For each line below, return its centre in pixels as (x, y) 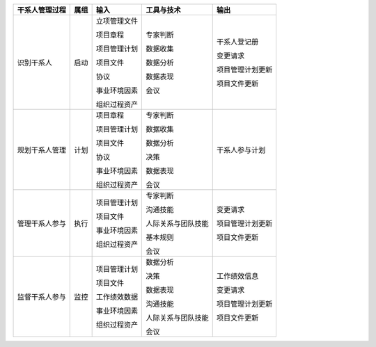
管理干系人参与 (41, 224)
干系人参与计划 (241, 150)
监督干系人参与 (41, 297)
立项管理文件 (117, 21)
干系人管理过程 (41, 10)
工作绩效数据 (117, 297)
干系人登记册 (237, 42)
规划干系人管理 (41, 150)
